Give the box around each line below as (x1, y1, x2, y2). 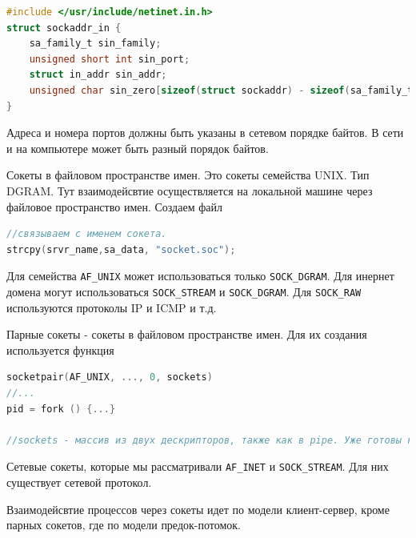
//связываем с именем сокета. (6, 228, 167, 240)
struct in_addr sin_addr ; (29, 69, 167, 81)
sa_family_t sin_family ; (29, 38, 162, 50)
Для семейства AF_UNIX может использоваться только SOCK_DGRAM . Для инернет (6, 267, 394, 284)
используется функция (6, 341, 114, 358)
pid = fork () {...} (6, 403, 116, 415)
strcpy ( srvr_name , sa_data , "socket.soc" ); (6, 243, 236, 255)
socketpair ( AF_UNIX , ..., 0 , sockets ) (6, 371, 213, 383)
